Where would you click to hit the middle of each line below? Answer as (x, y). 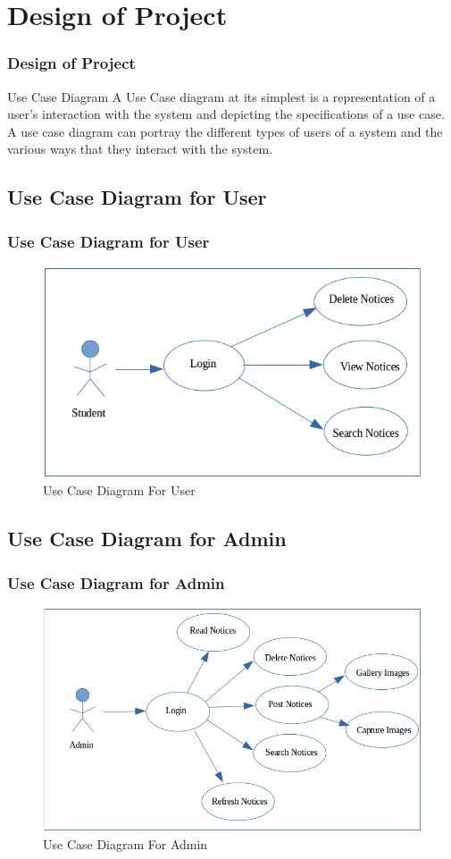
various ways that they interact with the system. (140, 149)
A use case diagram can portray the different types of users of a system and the (225, 131)
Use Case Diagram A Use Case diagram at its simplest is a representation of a (221, 96)
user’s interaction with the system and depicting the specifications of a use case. (226, 114)
